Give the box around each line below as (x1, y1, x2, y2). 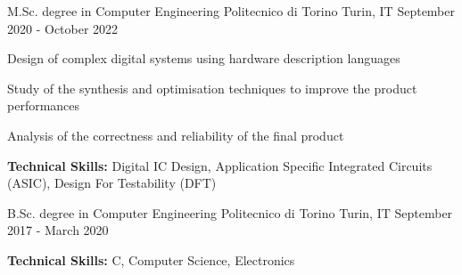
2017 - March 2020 (7, 221, 109, 239)
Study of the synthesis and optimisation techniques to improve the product (7, 78, 417, 97)
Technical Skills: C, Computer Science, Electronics (7, 250, 295, 269)
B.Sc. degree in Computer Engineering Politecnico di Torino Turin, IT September (7, 203, 453, 222)
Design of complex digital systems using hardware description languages (7, 49, 400, 68)
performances (7, 96, 80, 115)
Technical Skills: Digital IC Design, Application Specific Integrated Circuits (7, 156, 433, 174)
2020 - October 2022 (7, 19, 119, 37)
